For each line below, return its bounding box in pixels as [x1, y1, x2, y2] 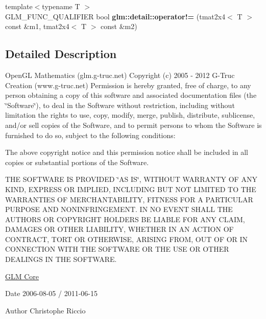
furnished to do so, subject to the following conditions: [5, 129, 176, 140]
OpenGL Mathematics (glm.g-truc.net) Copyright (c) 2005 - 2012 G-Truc [5, 69, 235, 80]
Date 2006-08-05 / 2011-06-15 [5, 288, 98, 299]
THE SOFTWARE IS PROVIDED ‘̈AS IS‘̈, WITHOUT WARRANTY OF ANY [5, 174, 257, 184]
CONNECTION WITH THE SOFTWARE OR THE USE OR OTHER [5, 244, 229, 254]
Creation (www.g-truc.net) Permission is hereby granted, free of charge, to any [5, 79, 251, 90]
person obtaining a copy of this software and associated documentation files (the [5, 90, 257, 100]
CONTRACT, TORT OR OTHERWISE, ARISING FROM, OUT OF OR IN [5, 233, 248, 244]
